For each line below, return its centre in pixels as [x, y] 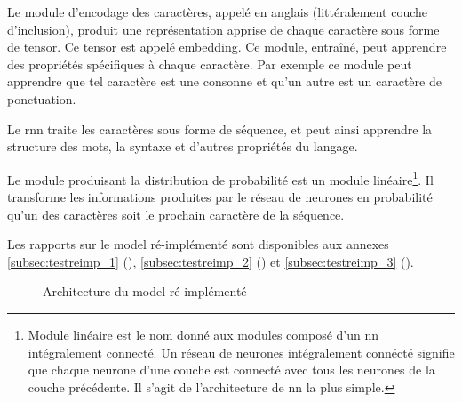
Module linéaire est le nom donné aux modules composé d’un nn [203, 334]
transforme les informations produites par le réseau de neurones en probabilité [220, 197]
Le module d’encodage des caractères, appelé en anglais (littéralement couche [217, 12]
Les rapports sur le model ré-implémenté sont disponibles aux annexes [198, 244]
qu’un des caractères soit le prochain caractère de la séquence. [176, 214]
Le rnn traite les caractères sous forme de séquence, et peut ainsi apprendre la [220, 129]
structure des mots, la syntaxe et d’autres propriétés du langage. [183, 146]
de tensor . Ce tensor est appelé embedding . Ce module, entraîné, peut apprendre [227, 47]
